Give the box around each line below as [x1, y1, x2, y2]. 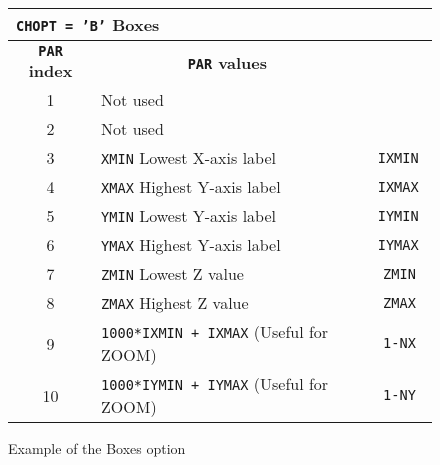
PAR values [187, 51, 267, 74]
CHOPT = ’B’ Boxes [16, 13, 160, 36]
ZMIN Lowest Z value [101, 262, 244, 285]
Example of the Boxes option [8, 438, 186, 458]
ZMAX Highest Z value [101, 291, 249, 314]
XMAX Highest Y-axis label [101, 175, 281, 198]
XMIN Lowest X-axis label [101, 146, 276, 169]
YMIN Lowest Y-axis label [101, 204, 276, 227]
